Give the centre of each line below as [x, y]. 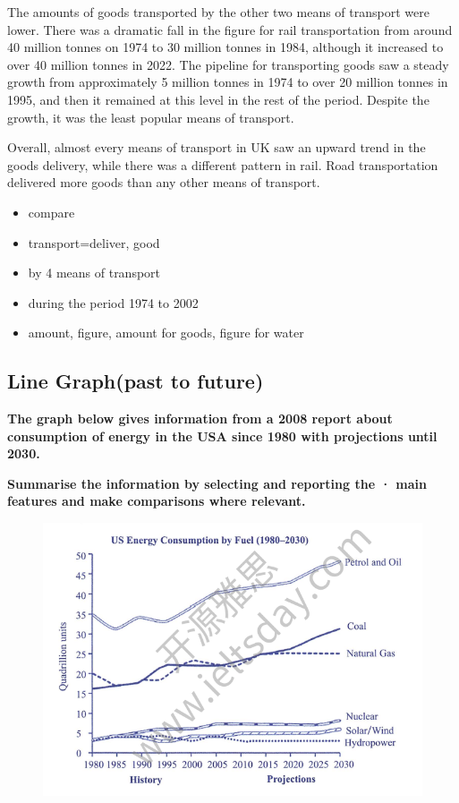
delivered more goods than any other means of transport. [164, 182]
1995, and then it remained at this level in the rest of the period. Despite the [218, 99]
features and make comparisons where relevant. [157, 501]
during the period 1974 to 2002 [113, 302]
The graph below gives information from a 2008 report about [200, 419]
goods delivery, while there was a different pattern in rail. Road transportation [223, 164]
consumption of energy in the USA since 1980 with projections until [222, 436]
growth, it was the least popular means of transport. [151, 117]
